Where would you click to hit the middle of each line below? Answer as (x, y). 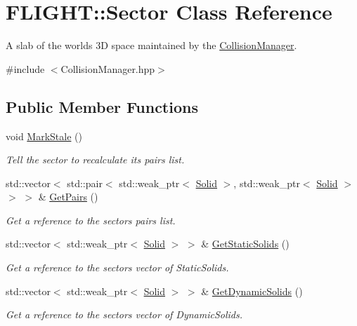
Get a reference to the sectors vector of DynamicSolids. (124, 314)
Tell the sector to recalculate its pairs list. (95, 159)
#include (25, 68)
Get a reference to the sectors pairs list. (91, 220)
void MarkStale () (44, 136)
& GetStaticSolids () (245, 244)
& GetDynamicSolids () (252, 291)
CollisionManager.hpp (108, 68)
